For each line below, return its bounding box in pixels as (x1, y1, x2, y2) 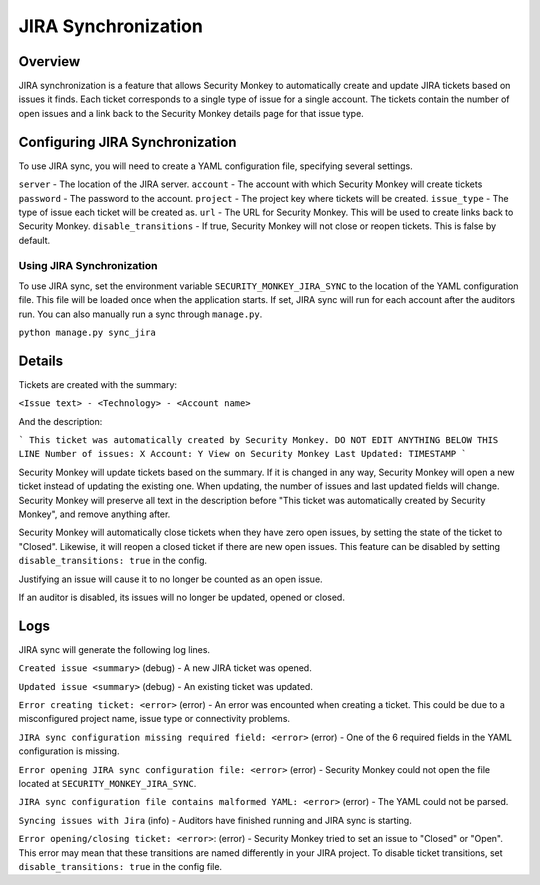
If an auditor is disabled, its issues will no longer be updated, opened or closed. (18, 591, 345, 603)
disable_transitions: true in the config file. (18, 860, 223, 872)
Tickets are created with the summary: (18, 378, 178, 390)
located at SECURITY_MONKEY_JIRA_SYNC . (18, 778, 197, 790)
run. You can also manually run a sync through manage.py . (18, 308, 263, 320)
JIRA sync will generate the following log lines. (18, 643, 210, 655)
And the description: (18, 415, 103, 427)
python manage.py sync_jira (18, 327, 157, 339)
